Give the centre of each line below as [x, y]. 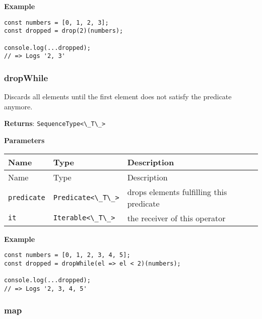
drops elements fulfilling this [177, 192]
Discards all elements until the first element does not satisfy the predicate [118, 97]
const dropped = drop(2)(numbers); [64, 31]
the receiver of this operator [176, 218]
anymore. [18, 106]
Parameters [24, 140]
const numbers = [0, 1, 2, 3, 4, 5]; [67, 255]
